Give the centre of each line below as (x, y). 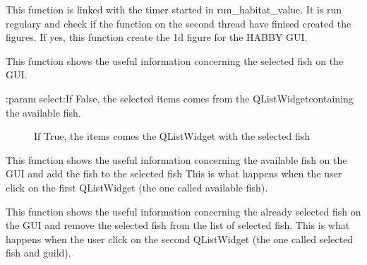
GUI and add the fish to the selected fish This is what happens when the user (174, 173)
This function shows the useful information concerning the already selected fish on (183, 211)
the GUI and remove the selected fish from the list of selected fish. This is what (178, 225)
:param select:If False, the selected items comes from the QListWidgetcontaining (180, 98)
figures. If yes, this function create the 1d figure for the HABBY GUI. (157, 37)
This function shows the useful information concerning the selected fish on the (175, 60)
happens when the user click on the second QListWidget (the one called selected (180, 238)
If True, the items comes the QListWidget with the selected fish (172, 136)
